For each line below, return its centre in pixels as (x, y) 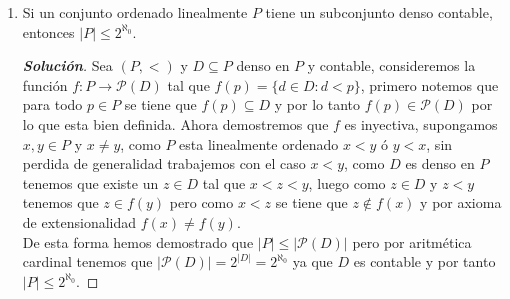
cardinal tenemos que (87, 261)
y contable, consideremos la (391, 65)
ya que (312, 261)
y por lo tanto (317, 104)
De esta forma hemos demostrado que (138, 241)
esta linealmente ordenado (259, 143)
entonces (48, 31)
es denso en (440, 163)
